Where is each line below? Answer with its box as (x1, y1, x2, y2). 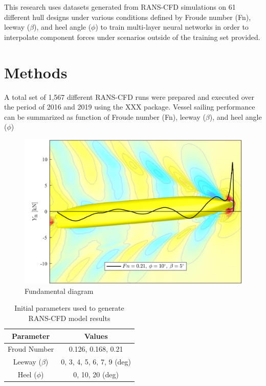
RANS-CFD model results (28, 313, 110, 324)
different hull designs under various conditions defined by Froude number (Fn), (4, 11, 251, 22)
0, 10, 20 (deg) (73, 369, 119, 380)
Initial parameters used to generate (14, 303, 124, 313)
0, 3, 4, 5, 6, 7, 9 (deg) (61, 356, 131, 367)
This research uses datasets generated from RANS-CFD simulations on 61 (4, 2, 236, 12)
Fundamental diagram (25, 285, 94, 296)
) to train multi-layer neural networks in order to (95, 22, 249, 32)
